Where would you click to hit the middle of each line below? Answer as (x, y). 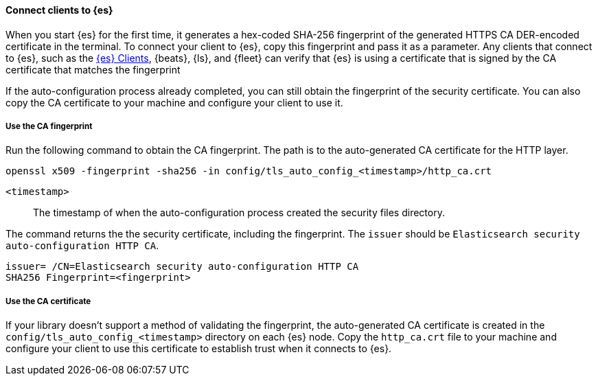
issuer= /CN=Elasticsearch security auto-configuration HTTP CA (182, 267)
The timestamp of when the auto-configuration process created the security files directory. (239, 213)
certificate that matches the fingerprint (93, 69)
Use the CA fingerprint (49, 126)
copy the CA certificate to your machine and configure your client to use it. (174, 102)
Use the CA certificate (48, 301)
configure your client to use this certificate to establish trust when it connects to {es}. (199, 349)
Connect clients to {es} (59, 10)
